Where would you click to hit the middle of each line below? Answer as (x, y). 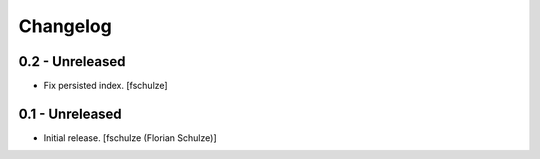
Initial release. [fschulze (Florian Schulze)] (130, 137)
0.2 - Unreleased (72, 61)
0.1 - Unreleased (70, 113)
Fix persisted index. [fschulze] (106, 86)
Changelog (65, 26)
